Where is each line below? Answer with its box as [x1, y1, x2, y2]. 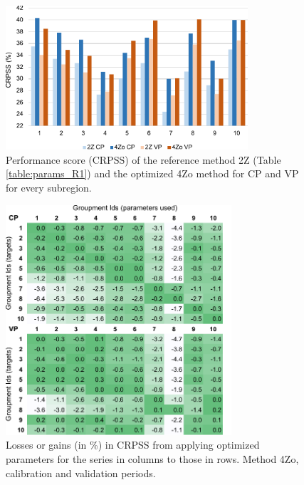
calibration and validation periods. [6, 465, 156, 480]
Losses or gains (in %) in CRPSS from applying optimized [6, 437, 260, 452]
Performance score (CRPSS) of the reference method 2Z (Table [6, 152, 281, 167]
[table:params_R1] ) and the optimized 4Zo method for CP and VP [6, 166, 299, 181]
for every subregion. [6, 180, 92, 195]
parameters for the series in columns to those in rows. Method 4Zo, [6, 451, 299, 466]
